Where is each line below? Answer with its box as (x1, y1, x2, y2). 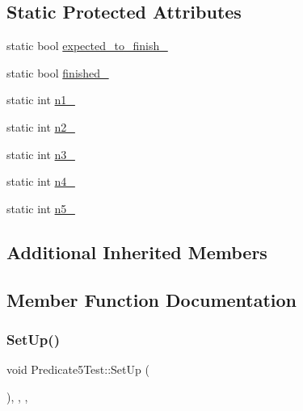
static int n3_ (6, 145, 75, 162)
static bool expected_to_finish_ (6, 37, 168, 54)
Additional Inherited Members (6, 239, 267, 264)
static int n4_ (6, 173, 75, 190)
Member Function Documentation (6, 287, 297, 312)
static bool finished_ (6, 64, 109, 81)
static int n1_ (6, 91, 75, 108)
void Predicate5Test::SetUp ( (6, 361, 149, 378)
